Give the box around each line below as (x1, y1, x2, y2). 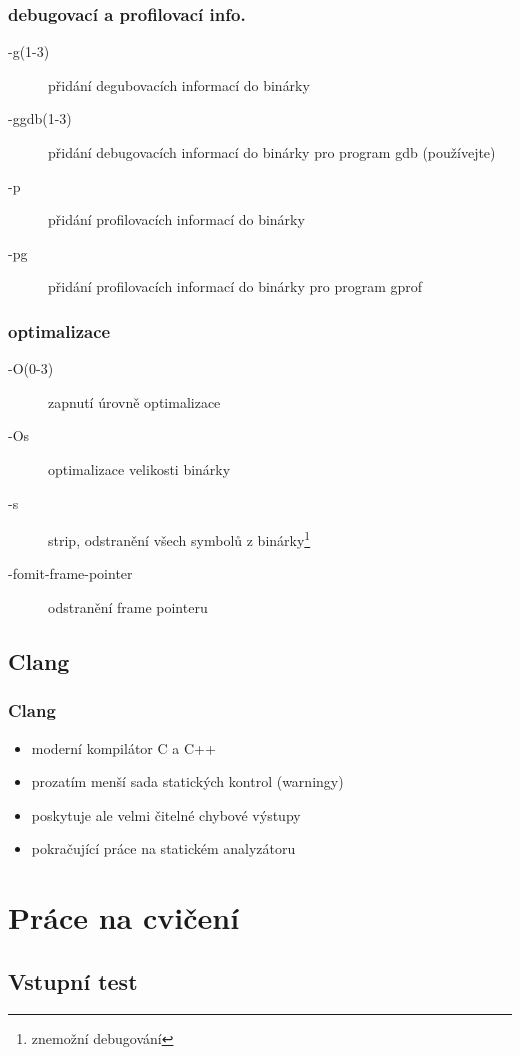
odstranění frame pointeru (48, 597, 208, 617)
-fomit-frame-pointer (8, 563, 133, 584)
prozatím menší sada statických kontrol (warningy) (31, 771, 344, 792)
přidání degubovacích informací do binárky (48, 74, 310, 95)
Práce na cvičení (8, 897, 240, 938)
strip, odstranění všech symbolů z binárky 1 (48, 527, 311, 550)
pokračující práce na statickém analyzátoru (31, 838, 296, 859)
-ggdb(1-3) (8, 108, 72, 129)
